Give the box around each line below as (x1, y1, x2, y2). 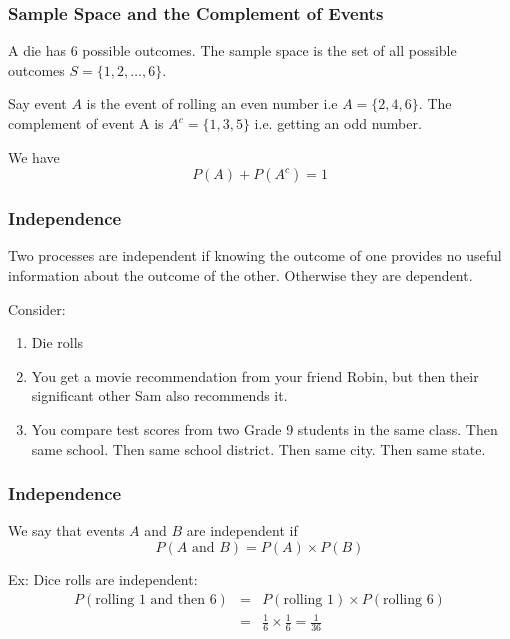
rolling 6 (383, 592, 434, 607)
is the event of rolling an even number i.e (86, 93, 338, 114)
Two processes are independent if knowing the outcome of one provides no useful (8, 245, 502, 266)
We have (8, 146, 60, 167)
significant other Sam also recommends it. (31, 385, 288, 406)
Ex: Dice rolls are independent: (8, 568, 198, 589)
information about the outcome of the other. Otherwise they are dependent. (8, 265, 473, 285)
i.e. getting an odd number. (254, 113, 422, 133)
